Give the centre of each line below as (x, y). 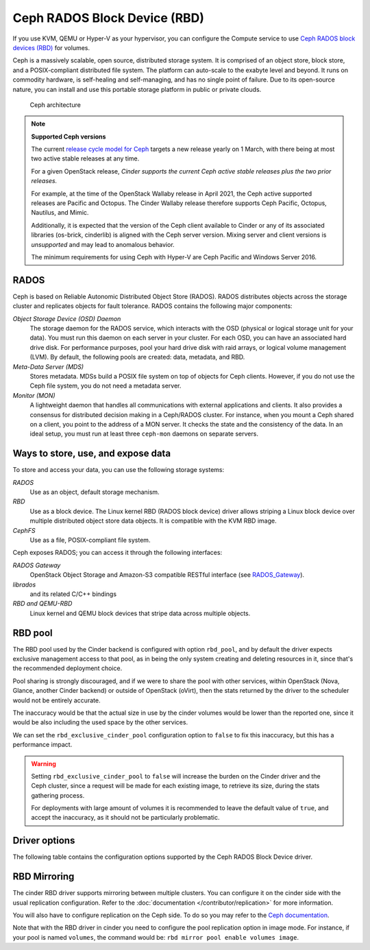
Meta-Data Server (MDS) (48, 366)
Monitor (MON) (34, 395)
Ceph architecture (56, 105)
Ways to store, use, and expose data (92, 454)
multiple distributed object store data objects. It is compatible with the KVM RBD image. (153, 521)
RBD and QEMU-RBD (42, 604)
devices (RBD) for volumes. (51, 47)
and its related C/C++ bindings (73, 594)
